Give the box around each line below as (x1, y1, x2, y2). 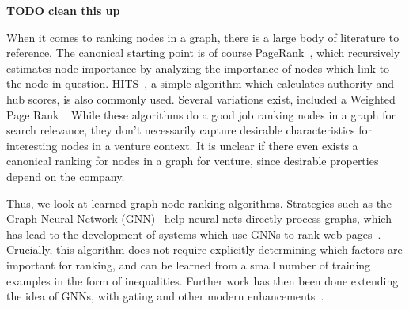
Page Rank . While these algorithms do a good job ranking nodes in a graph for (6, 106, 396, 122)
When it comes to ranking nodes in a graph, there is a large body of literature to (6, 28, 400, 45)
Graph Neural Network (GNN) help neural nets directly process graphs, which (6, 210, 392, 227)
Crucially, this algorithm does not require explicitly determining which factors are (6, 241, 403, 258)
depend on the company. (6, 168, 125, 184)
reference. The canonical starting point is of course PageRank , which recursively (6, 44, 400, 61)
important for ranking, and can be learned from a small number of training (6, 256, 371, 273)
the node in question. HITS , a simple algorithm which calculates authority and (6, 75, 394, 92)
